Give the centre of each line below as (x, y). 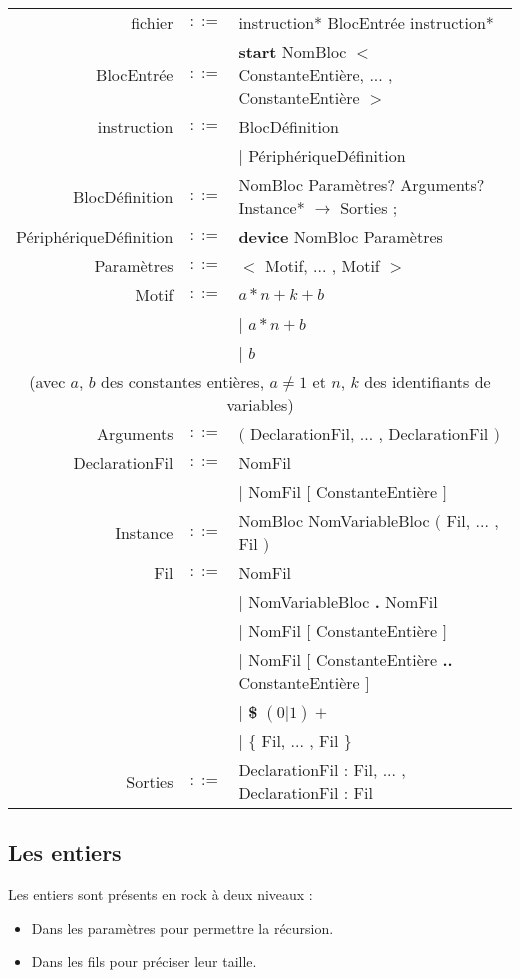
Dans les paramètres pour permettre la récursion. (182, 927)
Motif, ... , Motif (322, 265)
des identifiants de (427, 381)
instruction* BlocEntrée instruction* (366, 22)
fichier (152, 22)
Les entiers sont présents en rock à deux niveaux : (160, 894)
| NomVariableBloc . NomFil (338, 601)
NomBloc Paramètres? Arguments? (361, 184)
